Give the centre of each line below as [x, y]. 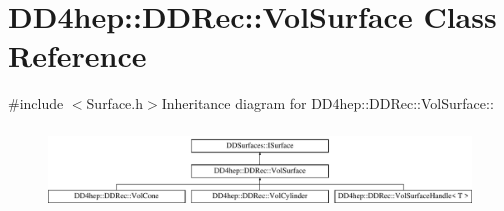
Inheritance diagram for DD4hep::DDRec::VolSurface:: [327, 103]
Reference [77, 55]
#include [36, 103]
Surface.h [115, 103]
